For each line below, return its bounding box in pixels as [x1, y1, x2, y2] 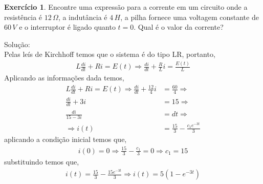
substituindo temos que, [4, 156, 79, 167]
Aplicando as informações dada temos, [4, 72, 124, 83]
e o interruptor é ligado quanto [19, 22, 116, 32]
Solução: [4, 38, 30, 49]
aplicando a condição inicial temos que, [4, 134, 127, 145]
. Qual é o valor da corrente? [134, 22, 224, 32]
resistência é [4, 11, 42, 22]
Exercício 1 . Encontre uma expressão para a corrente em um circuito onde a [4, 2, 248, 12]
